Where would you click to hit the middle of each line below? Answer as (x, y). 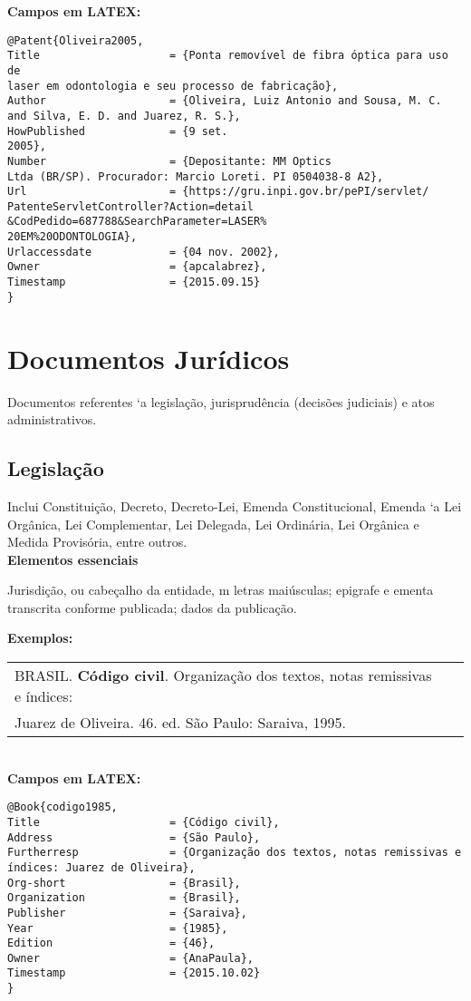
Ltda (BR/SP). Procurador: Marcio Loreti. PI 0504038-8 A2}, (196, 176)
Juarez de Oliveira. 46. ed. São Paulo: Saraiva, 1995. (180, 723)
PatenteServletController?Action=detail (131, 206)
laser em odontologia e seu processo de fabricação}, (173, 86)
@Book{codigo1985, (62, 807)
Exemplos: (40, 638)
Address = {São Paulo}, (134, 837)
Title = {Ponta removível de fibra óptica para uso (228, 56)
